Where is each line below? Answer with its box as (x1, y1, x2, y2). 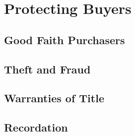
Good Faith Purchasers (4, 32, 125, 47)
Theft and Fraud (4, 61, 91, 76)
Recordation (4, 120, 68, 135)
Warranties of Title (4, 90, 104, 106)
